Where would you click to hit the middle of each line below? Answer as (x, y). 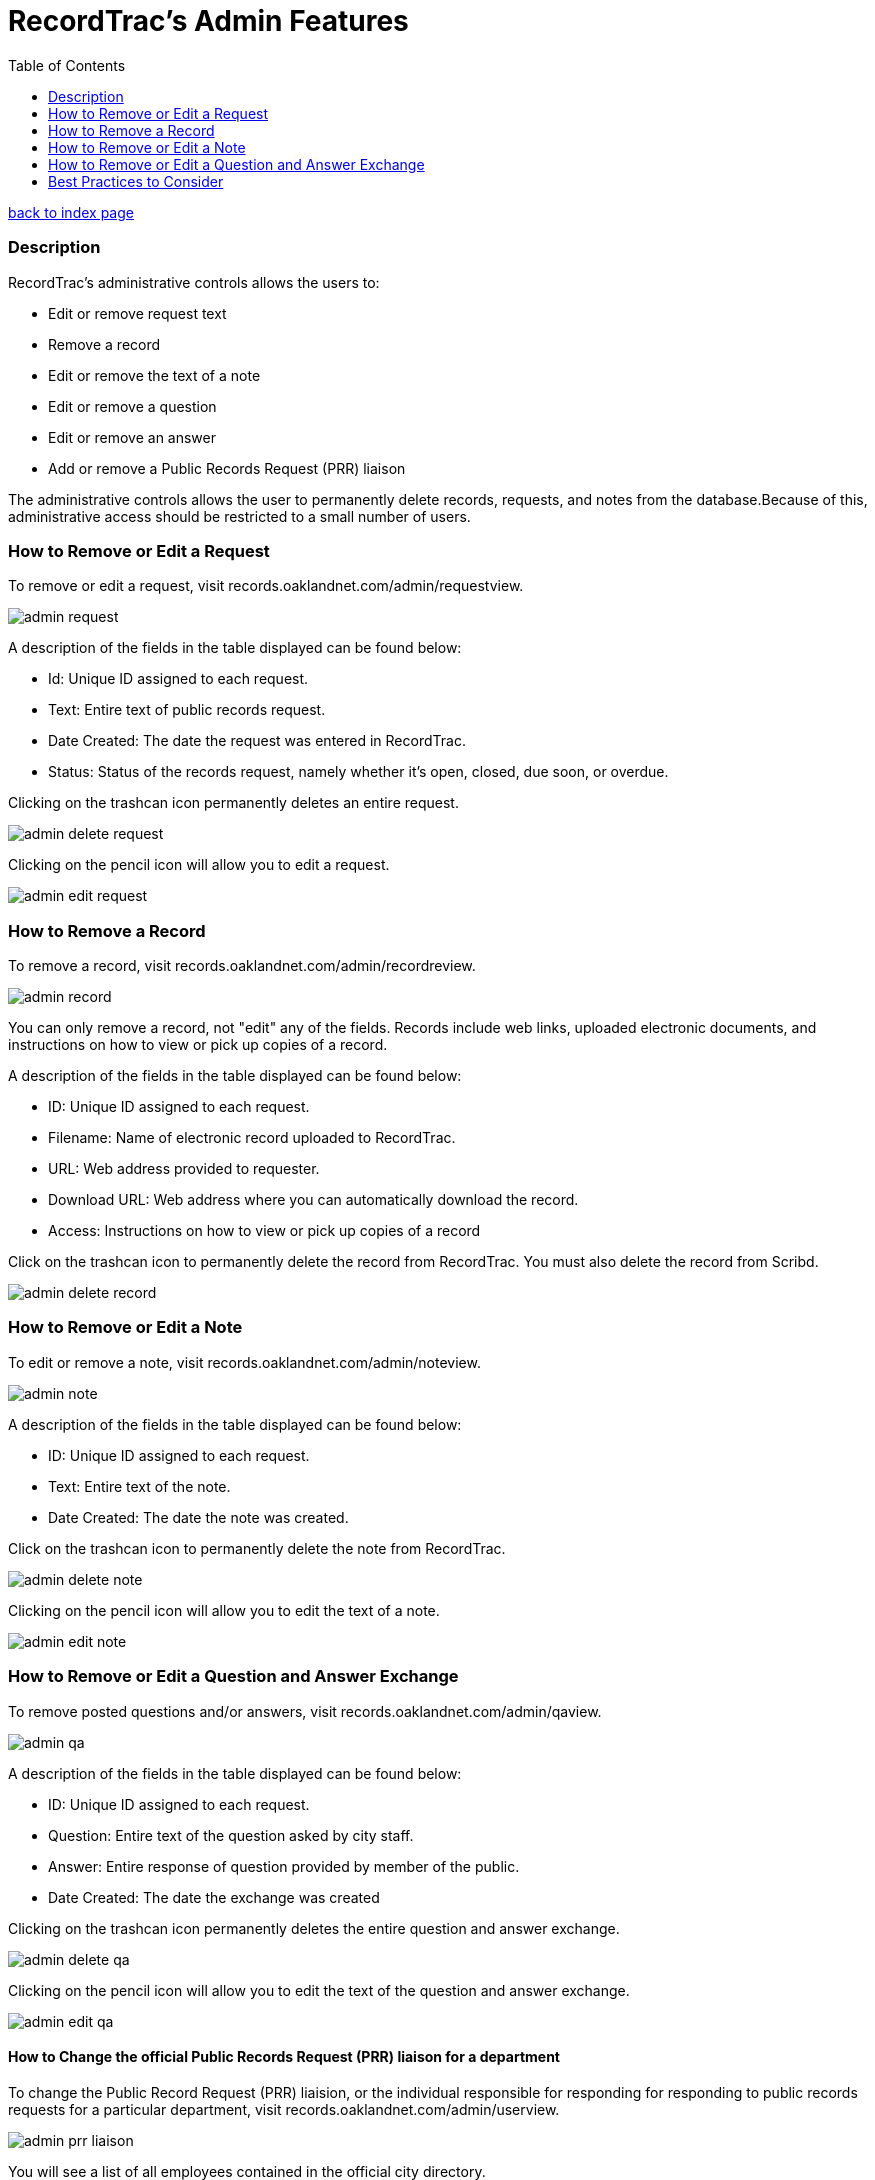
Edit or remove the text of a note (154, 375)
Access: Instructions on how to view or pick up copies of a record (264, 1230)
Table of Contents (67, 65)
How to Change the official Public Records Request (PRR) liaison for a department (284, 2057)
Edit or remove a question (132, 406)
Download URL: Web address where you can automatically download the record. (313, 1199)
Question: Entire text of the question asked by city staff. (231, 1835)
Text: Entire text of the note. (139, 1486)
